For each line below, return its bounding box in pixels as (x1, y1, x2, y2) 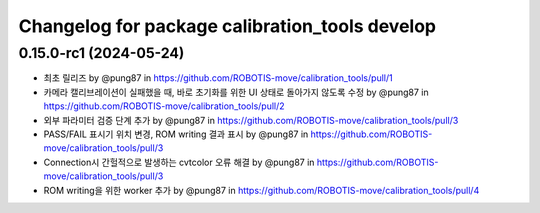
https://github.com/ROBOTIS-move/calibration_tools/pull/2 (43, 100, 285, 112)
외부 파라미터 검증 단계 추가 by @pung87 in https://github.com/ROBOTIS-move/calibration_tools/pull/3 (43, 114, 459, 126)
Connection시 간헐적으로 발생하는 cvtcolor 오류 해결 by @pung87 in (43, 156, 315, 168)
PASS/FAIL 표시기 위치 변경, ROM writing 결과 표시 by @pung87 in (43, 128, 309, 140)
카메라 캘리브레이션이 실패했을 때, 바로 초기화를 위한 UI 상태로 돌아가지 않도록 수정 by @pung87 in (43, 86, 429, 98)
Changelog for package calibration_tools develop (18, 15, 437, 37)
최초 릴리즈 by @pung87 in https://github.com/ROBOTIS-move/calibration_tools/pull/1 (43, 72, 394, 84)
